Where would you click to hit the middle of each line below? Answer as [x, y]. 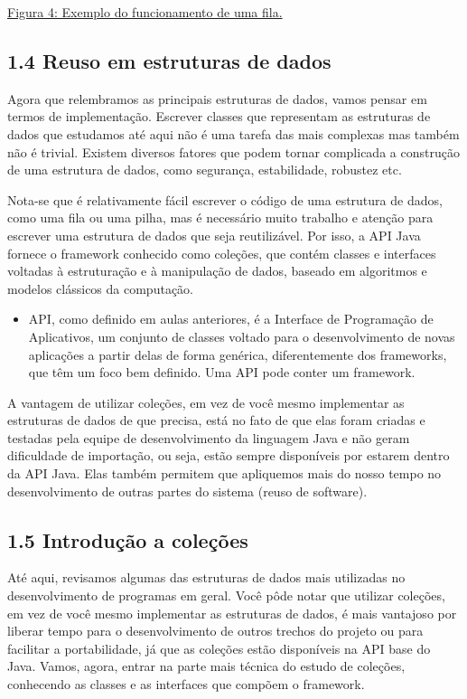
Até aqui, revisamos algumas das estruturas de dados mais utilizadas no [206, 577]
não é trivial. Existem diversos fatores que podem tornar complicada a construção [233, 151]
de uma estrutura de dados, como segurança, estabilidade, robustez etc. [205, 170]
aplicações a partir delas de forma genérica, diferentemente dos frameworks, [238, 354]
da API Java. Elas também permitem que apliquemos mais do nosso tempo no [224, 473]
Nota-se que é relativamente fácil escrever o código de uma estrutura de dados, [225, 199]
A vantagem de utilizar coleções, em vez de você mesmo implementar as [206, 402]
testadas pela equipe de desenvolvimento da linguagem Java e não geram [209, 437]
